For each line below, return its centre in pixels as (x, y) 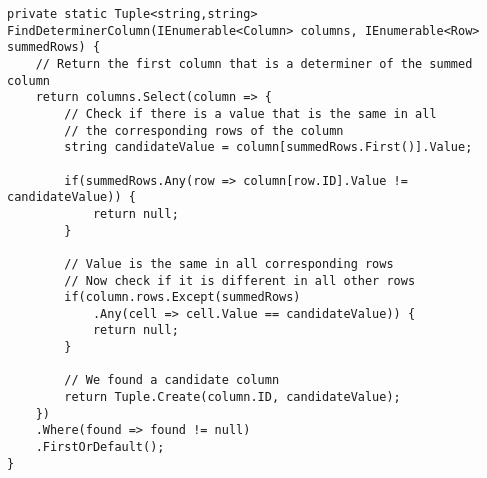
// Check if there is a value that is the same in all (250, 113)
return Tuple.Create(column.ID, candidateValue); (232, 397)
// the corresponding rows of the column (204, 130)
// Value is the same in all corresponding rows (229, 263)
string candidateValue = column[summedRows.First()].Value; (268, 147)
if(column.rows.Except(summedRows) (182, 297)
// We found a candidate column (172, 380)
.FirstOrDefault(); (100, 447)
